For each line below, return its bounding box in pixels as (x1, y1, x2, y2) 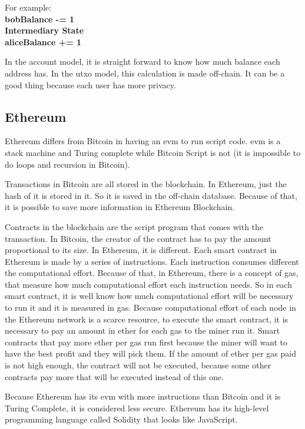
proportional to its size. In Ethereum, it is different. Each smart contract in (5, 244, 277, 256)
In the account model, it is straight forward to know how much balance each (5, 55, 280, 68)
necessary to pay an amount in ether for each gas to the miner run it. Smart (5, 324, 280, 337)
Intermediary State (5, 24, 84, 36)
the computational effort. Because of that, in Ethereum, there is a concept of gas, (5, 267, 299, 279)
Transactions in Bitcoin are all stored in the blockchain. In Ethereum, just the (5, 178, 287, 190)
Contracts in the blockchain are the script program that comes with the (5, 220, 264, 232)
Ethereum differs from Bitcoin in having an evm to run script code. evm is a (5, 135, 281, 147)
